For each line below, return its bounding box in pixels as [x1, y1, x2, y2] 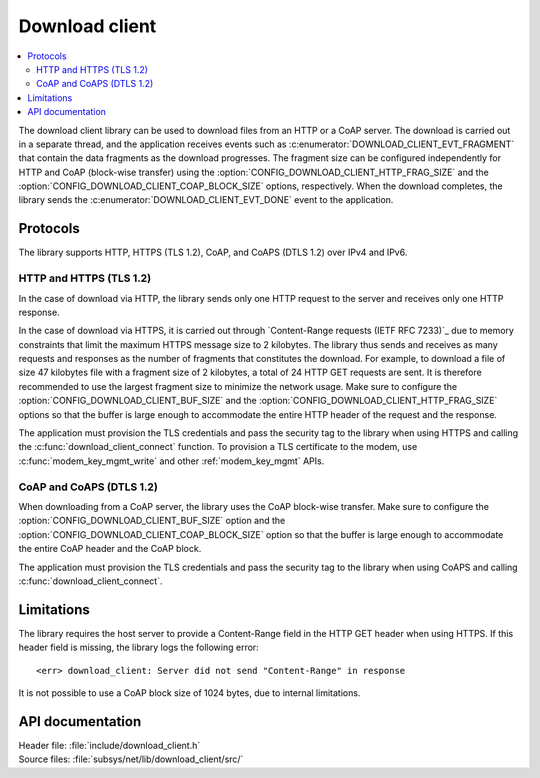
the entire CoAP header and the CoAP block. [18, 543, 202, 555]
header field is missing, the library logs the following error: [18, 641, 259, 654]
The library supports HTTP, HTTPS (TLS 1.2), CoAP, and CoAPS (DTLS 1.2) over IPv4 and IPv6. [18, 246, 408, 259]
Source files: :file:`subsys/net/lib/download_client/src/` [18, 753, 244, 765]
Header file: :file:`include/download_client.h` [18, 739, 201, 751]
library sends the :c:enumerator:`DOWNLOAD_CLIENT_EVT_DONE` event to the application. [18, 194, 394, 206]
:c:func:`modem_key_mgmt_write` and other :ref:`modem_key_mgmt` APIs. [18, 455, 325, 467]
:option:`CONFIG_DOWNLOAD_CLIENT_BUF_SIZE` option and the [18, 515, 286, 527]
